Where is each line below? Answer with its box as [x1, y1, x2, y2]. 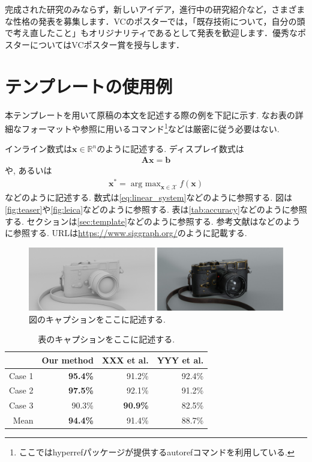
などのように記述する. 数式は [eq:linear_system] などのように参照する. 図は [5, 191, 292, 204]
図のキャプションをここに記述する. [29, 312, 166, 325]
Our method [41, 353, 94, 366]
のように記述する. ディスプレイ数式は [97, 142, 244, 155]
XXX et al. [102, 353, 149, 366]
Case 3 [9, 399, 34, 412]
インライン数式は [5, 142, 72, 155]
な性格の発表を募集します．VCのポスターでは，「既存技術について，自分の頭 [5, 14, 305, 27]
